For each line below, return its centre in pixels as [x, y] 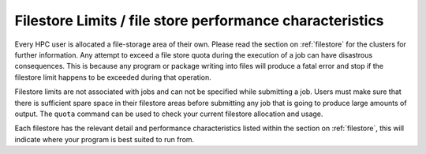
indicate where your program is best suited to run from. [105, 139]
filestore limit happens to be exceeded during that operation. [113, 77]
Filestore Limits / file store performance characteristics [199, 21]
